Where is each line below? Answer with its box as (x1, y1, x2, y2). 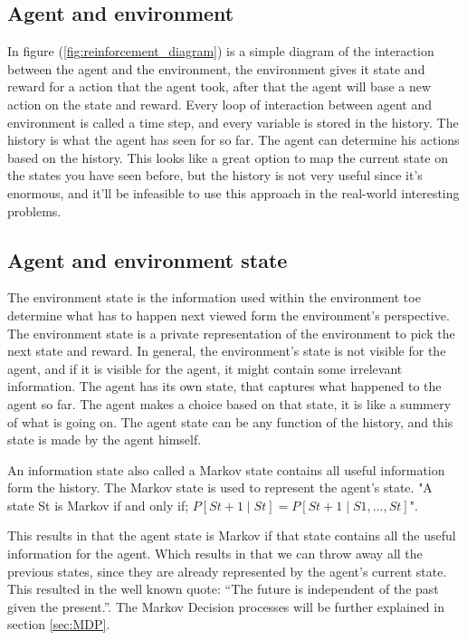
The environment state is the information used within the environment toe (7, 288, 421, 307)
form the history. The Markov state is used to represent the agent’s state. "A (7, 478, 433, 497)
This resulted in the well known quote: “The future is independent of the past (7, 579, 439, 598)
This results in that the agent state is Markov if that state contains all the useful (7, 526, 456, 545)
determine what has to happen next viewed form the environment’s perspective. (7, 305, 450, 324)
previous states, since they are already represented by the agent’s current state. (7, 561, 447, 580)
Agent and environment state (7, 245, 288, 273)
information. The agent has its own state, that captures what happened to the (7, 377, 442, 396)
